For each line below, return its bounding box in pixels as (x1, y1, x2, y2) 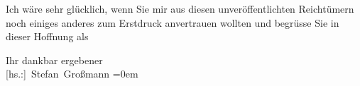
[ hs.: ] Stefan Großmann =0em (6, 66, 138, 81)
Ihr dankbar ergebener (6, 52, 103, 67)
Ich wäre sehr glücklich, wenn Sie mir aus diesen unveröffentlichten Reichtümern (6, 1, 354, 16)
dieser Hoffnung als (6, 29, 89, 44)
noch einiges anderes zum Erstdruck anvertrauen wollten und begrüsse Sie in (6, 15, 339, 30)
